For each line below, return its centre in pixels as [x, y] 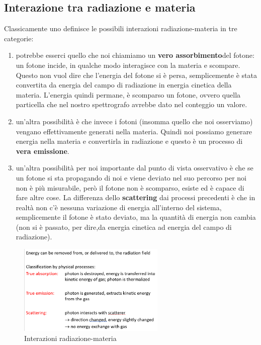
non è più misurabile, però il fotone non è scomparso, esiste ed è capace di [130, 187]
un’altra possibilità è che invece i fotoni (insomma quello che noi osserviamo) [134, 121]
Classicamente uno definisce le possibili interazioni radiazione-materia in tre [121, 28]
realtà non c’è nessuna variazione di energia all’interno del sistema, [119, 207]
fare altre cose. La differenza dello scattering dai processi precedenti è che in [136, 197]
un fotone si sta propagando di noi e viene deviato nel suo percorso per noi [131, 177]
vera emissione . [42, 151]
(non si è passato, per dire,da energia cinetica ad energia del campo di [124, 227]
